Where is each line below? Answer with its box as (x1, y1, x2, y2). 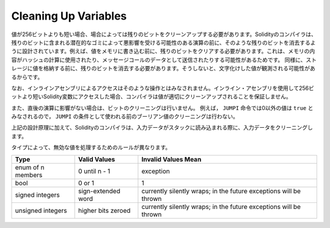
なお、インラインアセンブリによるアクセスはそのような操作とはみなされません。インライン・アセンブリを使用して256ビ (11, 84, 315, 92)
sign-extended (78, 186, 120, 195)
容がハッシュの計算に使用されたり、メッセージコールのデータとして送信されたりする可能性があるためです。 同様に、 (11, 56, 306, 64)
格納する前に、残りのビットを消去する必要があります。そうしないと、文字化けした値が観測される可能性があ (43, 65, 316, 72)
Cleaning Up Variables (11, 9, 127, 23)
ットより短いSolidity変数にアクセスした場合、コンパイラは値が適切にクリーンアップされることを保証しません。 (11, 93, 291, 100)
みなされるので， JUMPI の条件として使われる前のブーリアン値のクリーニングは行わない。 (11, 113, 238, 120)
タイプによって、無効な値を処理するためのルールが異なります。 (11, 144, 171, 151)
